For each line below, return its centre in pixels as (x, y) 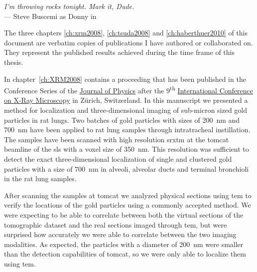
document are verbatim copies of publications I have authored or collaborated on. (128, 42)
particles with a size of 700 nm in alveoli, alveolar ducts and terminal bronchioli (127, 168)
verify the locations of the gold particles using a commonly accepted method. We (128, 205)
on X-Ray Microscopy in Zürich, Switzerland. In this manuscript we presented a (126, 100)
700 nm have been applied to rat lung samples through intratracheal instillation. (127, 130)
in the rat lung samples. (40, 178)
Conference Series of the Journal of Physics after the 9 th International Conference (128, 90)
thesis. (14, 62)
